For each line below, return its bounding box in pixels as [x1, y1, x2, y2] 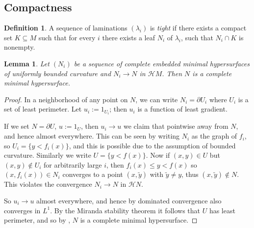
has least [209, 205, 235, 215]
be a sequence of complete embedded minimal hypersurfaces [74, 58, 250, 68]
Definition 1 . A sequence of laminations [4, 23, 127, 33]
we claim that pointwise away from [124, 121, 229, 131]
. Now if [146, 150, 170, 160]
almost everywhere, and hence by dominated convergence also [36, 196, 222, 206]
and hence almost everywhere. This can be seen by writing [4, 131, 180, 141]
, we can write [135, 94, 178, 104]
